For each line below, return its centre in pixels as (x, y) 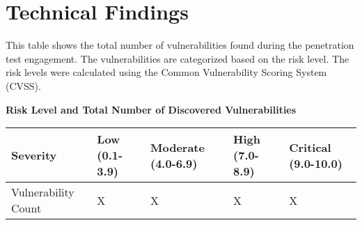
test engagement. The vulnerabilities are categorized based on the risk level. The (178, 58)
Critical (310, 147)
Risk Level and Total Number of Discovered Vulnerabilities (151, 109)
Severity (34, 155)
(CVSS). (23, 85)
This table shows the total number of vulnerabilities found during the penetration (180, 45)
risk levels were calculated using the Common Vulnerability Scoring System (166, 72)
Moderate (177, 147)
